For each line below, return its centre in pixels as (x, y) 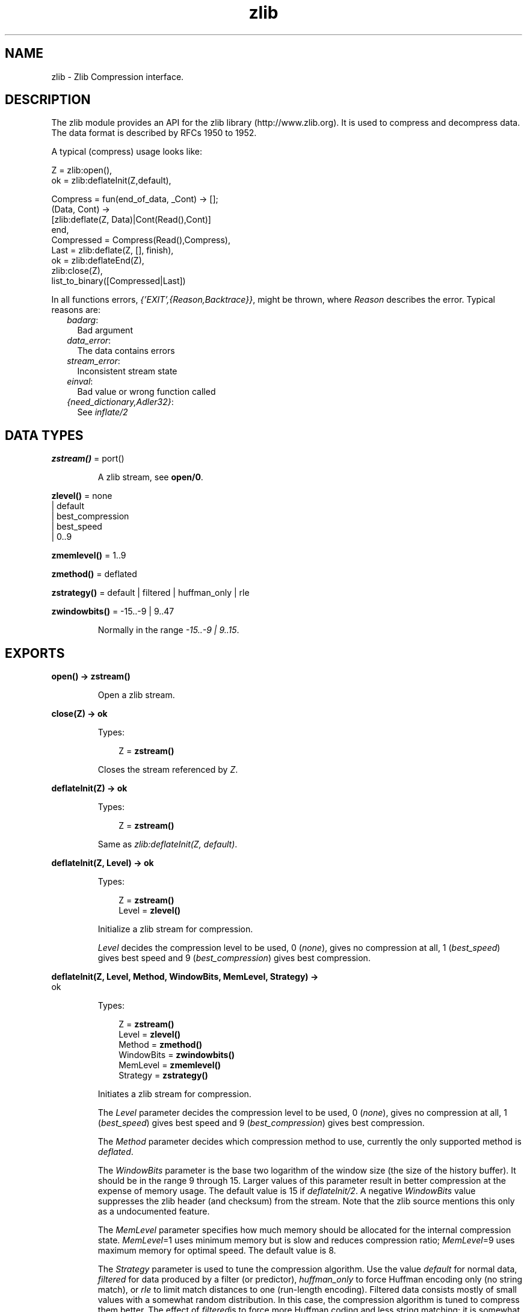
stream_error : (94, 361)
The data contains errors (126, 351)
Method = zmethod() (160, 1045)
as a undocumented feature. (154, 1211)
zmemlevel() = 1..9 (89, 555)
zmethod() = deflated (94, 574)
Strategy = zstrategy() (163, 1075)
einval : (80, 382)
